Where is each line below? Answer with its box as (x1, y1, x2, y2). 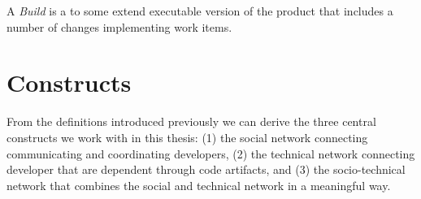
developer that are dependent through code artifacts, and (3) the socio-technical (7, 161, 406, 178)
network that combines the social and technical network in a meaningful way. (7, 176, 391, 193)
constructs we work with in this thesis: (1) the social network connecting (7, 128, 368, 145)
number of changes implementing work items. (7, 18, 232, 35)
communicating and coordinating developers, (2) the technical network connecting (7, 145, 415, 162)
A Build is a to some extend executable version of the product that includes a (7, 2, 393, 19)
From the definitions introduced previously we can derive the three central (7, 113, 376, 130)
